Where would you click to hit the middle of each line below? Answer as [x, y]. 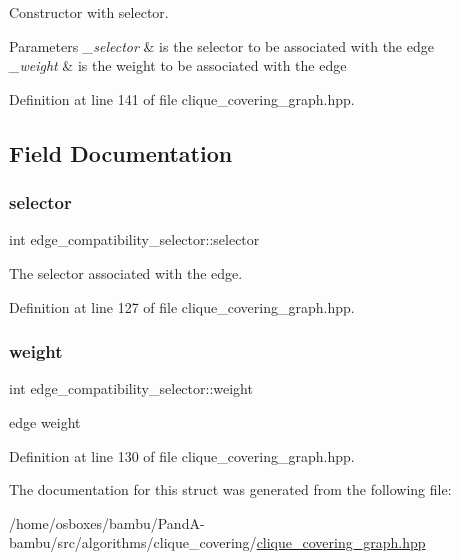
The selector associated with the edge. [126, 272]
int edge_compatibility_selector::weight [131, 388]
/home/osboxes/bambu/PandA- [107, 522]
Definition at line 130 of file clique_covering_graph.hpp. [182, 455]
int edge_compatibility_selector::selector [134, 239]
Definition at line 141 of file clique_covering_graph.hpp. [182, 98]
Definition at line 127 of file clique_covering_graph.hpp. [182, 306]
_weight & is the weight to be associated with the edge [178, 65]
